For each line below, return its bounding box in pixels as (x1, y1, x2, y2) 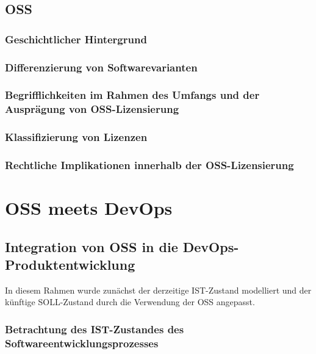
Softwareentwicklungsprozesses (5, 335, 159, 350)
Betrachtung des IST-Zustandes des (5, 322, 184, 336)
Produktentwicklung (5, 255, 135, 274)
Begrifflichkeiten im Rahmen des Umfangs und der (5, 87, 260, 103)
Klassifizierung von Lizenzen (5, 129, 148, 145)
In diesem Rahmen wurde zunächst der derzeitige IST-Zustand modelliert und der (5, 283, 312, 296)
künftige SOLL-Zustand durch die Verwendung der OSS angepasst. (5, 295, 255, 308)
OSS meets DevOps (5, 195, 173, 220)
